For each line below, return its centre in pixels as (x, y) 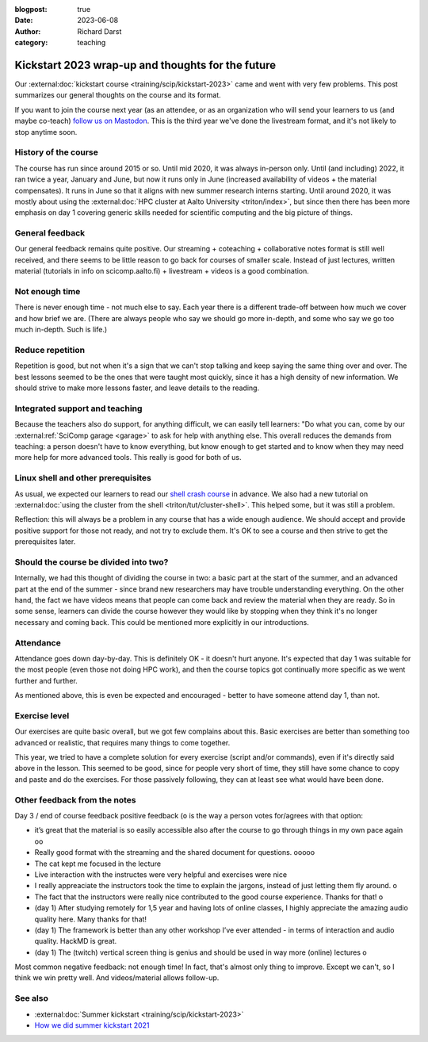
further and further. (46, 680)
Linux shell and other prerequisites (83, 478)
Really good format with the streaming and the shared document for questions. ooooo (175, 852)
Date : (24, 21)
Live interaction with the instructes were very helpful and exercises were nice (161, 874)
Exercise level (42, 715)
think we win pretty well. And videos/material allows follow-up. (117, 978)
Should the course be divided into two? (92, 561)
